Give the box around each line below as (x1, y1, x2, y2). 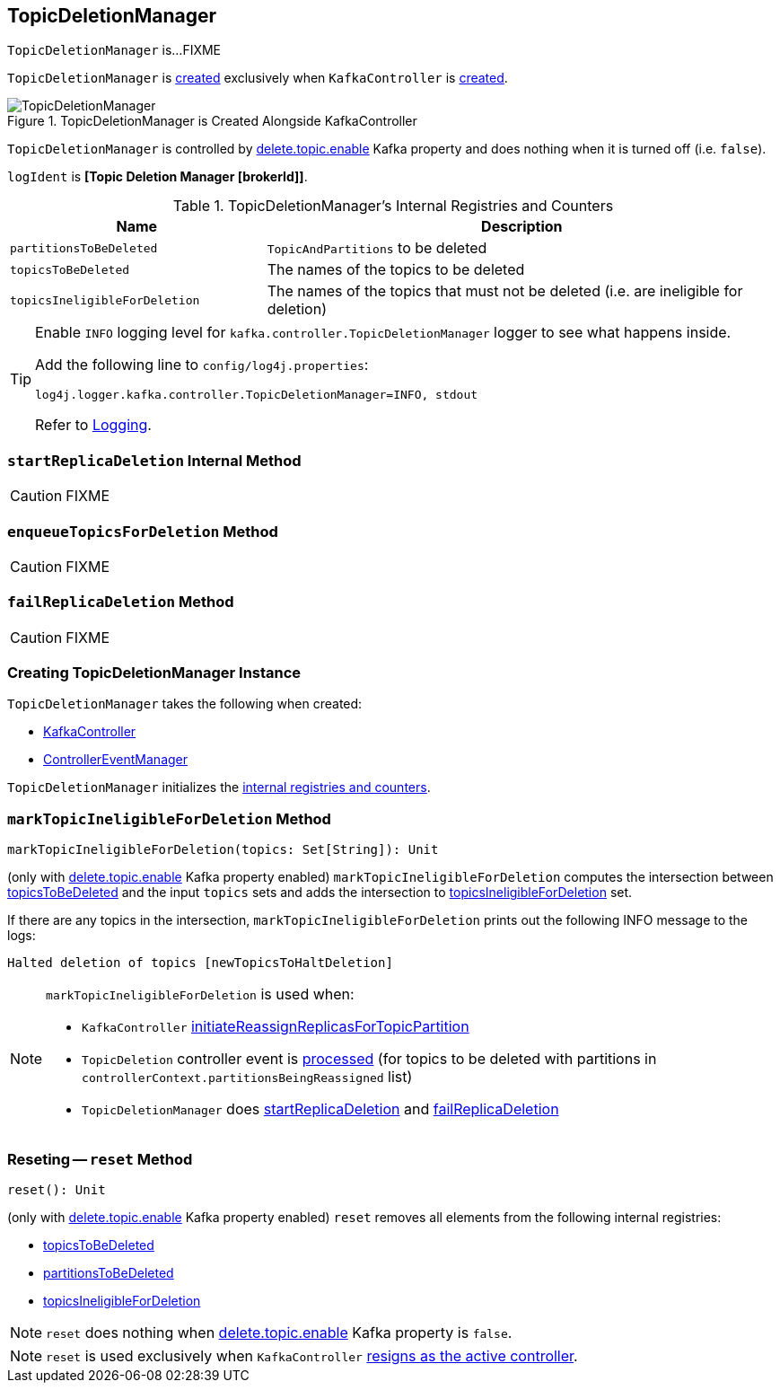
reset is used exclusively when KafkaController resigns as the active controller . (46, 1346, 578, 1365)
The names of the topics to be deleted (267, 260, 525, 279)
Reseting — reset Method (7, 1149, 193, 1168)
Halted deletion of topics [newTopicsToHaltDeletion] (7, 955, 393, 971)
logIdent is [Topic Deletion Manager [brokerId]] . (7, 169, 308, 185)
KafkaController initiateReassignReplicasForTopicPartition (82, 1017, 469, 1036)
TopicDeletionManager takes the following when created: (7, 696, 363, 712)
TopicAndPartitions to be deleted (267, 239, 487, 258)
